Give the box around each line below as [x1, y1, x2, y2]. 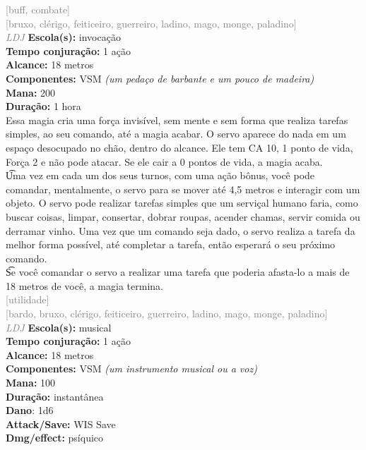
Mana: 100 [6, 375, 56, 390]
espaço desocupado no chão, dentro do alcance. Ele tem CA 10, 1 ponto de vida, [6, 140, 353, 154]
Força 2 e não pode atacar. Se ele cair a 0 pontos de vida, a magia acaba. [6, 154, 323, 169]
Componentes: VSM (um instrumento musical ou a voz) [6, 361, 257, 376]
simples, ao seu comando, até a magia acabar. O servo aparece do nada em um [6, 126, 346, 141]
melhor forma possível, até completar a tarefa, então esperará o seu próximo [6, 237, 336, 252]
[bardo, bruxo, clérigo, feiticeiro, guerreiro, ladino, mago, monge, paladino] [6, 306, 328, 321]
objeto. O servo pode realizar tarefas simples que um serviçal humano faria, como [6, 195, 358, 210]
